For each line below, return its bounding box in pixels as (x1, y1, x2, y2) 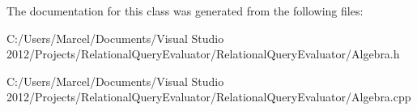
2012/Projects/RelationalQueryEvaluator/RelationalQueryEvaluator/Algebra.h (6, 45, 400, 62)
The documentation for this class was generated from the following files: (6, 2, 364, 19)
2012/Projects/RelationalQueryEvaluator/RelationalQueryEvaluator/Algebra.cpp (6, 88, 411, 105)
